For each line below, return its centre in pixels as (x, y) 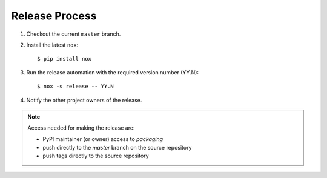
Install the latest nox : (52, 45)
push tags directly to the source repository (96, 156)
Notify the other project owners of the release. (84, 100)
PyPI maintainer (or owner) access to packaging (103, 139)
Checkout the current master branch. (74, 34)
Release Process (54, 16)
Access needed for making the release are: (81, 128)
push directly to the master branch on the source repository (117, 148)
